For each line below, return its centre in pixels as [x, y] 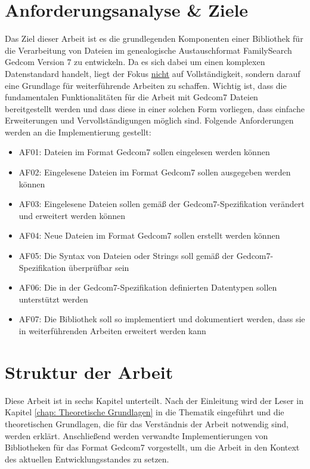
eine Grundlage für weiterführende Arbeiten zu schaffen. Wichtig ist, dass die [146, 85]
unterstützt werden [53, 299]
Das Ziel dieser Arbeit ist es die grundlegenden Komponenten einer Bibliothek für [154, 38]
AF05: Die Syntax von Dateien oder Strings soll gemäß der [126, 256]
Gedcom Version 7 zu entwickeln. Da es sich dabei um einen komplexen [135, 62]
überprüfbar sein [99, 267]
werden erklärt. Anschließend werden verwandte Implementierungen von [137, 435]
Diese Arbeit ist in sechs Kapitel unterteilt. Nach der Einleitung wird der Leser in [154, 400]
